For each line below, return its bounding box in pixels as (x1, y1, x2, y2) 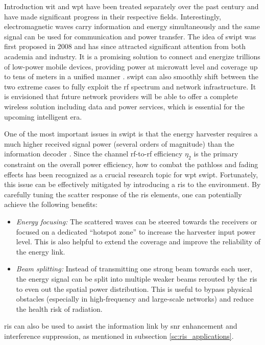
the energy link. (16, 246, 65, 257)
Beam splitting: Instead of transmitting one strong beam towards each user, (16, 263, 252, 274)
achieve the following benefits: (4, 199, 98, 210)
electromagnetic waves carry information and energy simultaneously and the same (4, 21, 260, 32)
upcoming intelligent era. (4, 111, 82, 122)
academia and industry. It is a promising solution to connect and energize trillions (4, 51, 260, 61)
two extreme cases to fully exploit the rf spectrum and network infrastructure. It (4, 81, 256, 91)
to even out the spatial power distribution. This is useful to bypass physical (16, 283, 252, 294)
